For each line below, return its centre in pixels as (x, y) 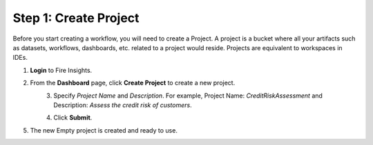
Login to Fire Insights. (61, 70)
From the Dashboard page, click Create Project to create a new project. (133, 83)
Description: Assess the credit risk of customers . (123, 105)
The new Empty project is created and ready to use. (104, 130)
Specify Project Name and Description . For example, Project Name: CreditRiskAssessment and (188, 96)
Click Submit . (73, 118)
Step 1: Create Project (76, 18)
